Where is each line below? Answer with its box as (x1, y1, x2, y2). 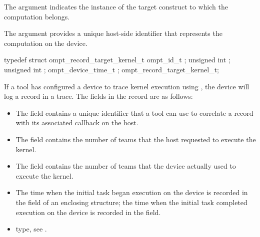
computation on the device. (4, 37, 87, 48)
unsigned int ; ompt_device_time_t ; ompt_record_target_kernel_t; (4, 64, 219, 74)
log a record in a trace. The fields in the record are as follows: (4, 91, 193, 101)
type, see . (15, 224, 47, 234)
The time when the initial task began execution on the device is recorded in (15, 187, 248, 198)
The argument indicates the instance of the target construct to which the (4, 1, 228, 11)
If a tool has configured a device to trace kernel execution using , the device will (4, 81, 249, 91)
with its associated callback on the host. (15, 117, 138, 128)
